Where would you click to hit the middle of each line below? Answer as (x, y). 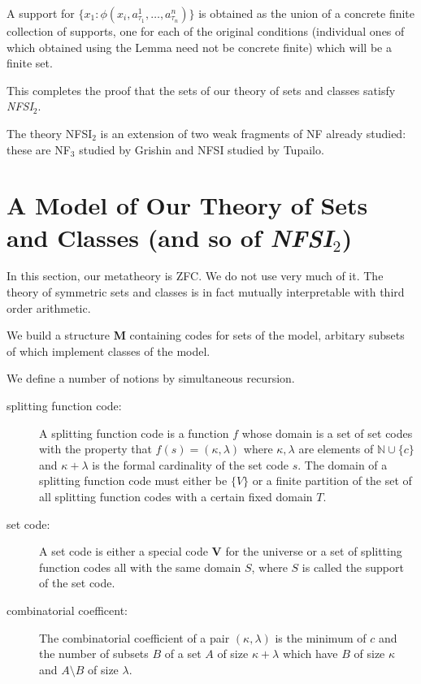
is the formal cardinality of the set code (190, 464)
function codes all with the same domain (140, 567)
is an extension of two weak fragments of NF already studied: (253, 133)
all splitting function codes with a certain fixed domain (176, 496)
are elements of (336, 449)
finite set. (30, 63)
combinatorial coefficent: (67, 610)
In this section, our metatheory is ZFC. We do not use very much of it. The (195, 276)
